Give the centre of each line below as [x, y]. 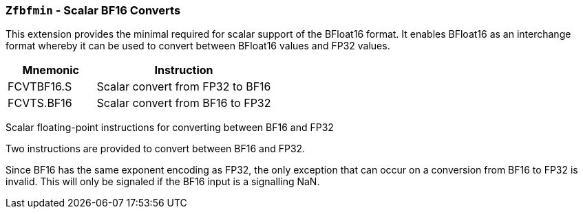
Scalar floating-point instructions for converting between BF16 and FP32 [170, 128]
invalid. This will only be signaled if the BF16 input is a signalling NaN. [163, 182]
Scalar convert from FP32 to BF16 [184, 87]
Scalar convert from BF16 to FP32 [184, 103]
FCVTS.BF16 [40, 103]
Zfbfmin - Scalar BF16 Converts [93, 10]
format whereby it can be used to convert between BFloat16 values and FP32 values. [198, 46]
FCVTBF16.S [40, 87]
